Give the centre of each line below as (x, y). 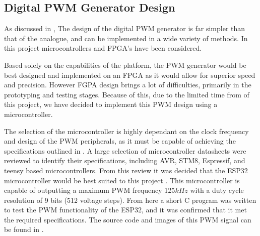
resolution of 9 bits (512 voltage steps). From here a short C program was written (130, 200)
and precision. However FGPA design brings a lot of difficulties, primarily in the (128, 85)
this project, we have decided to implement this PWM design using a (111, 104)
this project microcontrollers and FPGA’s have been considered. (103, 48)
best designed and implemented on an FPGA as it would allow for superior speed (130, 75)
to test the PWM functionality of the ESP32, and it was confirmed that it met (125, 210)
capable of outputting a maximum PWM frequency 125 (90, 190)
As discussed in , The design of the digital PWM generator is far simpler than (125, 28)
